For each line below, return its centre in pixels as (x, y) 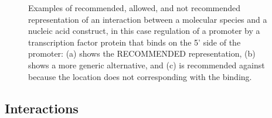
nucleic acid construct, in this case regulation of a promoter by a (144, 31)
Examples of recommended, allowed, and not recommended (134, 8)
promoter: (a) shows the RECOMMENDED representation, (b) (142, 53)
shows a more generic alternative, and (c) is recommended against (147, 65)
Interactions (42, 108)
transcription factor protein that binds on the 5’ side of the (135, 42)
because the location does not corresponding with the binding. (140, 76)
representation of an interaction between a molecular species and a (148, 19)
